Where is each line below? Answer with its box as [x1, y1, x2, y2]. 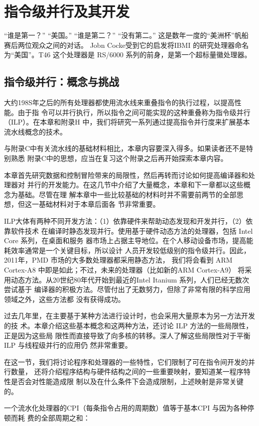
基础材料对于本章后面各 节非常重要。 [38, 199, 160, 209]
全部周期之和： [41, 412, 90, 423]
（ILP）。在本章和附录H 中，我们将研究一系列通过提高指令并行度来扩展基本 [4, 117, 250, 127]
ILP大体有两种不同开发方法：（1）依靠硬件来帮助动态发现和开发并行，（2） [4, 216, 246, 226]
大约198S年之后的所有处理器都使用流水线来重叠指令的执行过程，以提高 [4, 97, 235, 108]
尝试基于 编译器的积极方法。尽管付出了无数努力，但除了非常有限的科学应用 [4, 284, 251, 294]
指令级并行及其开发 [4, 1, 130, 21]
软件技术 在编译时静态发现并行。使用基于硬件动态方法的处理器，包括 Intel [10, 225, 253, 236]
